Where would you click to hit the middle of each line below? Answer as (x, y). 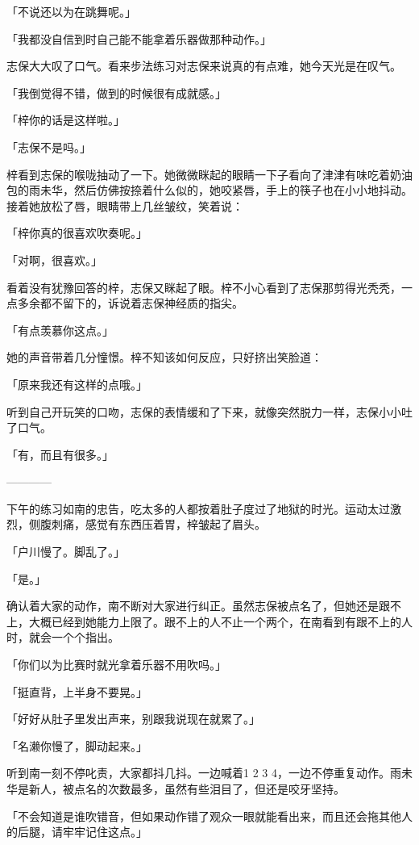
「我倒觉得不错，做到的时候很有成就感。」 (116, 92)
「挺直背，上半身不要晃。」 (77, 691)
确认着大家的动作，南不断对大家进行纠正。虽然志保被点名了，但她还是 (193, 606)
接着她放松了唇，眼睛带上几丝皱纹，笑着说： (125, 205)
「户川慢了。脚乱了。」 (66, 552)
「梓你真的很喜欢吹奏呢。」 (77, 233)
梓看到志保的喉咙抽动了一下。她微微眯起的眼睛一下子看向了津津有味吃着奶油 (209, 174)
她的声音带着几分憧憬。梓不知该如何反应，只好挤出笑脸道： (164, 357)
